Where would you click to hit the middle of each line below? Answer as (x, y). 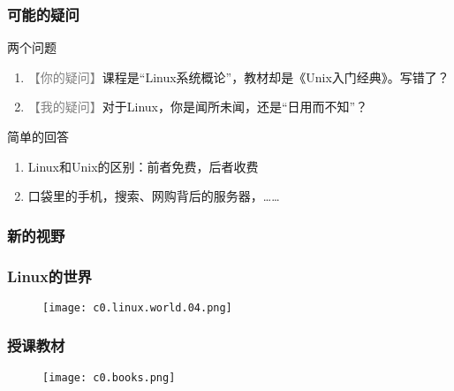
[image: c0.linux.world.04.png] (137, 307)
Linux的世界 (49, 276)
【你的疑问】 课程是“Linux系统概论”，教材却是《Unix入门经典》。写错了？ (238, 77)
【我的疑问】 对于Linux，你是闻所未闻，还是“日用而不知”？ (198, 107)
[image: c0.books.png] (109, 377)
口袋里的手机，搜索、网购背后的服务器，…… (154, 196)
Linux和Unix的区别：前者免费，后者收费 (143, 166)
